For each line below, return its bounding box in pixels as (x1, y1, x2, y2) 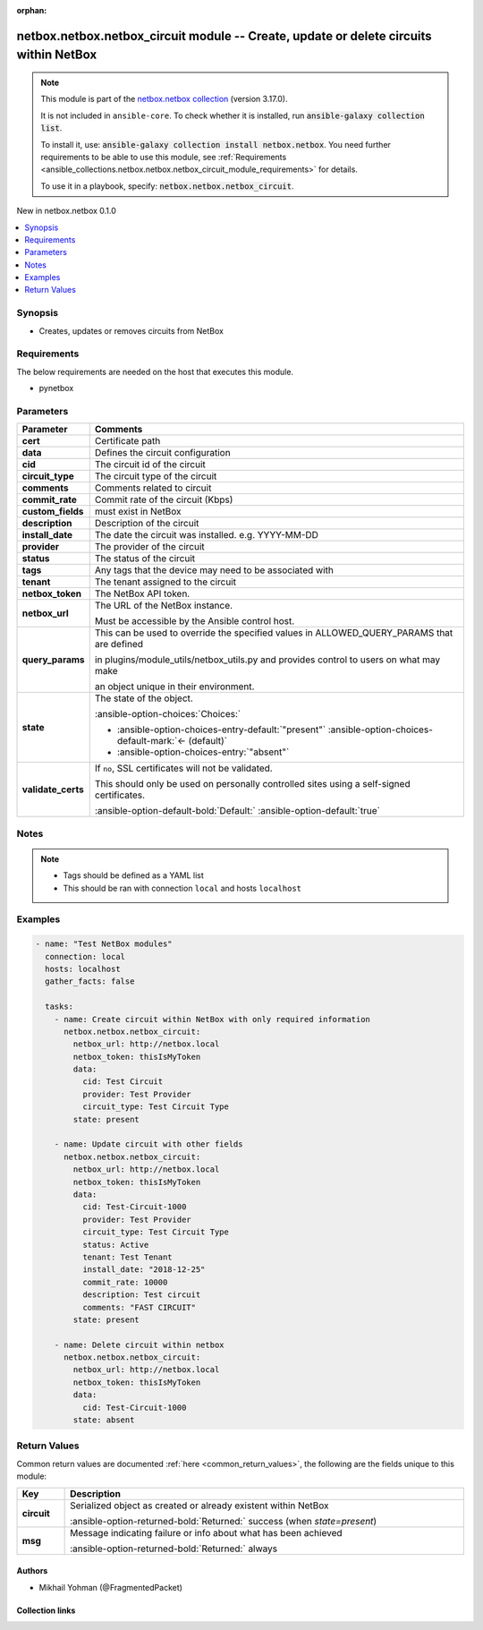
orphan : (16, 5, 47, 15)
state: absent (72, 1415, 135, 1425)
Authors (16, 1566, 48, 1576)
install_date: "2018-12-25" (81, 1265, 206, 1275)
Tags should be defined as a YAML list (63, 870, 205, 881)
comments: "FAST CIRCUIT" (81, 1302, 197, 1312)
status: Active (81, 1240, 149, 1250)
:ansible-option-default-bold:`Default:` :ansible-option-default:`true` (94, 805, 380, 817)
